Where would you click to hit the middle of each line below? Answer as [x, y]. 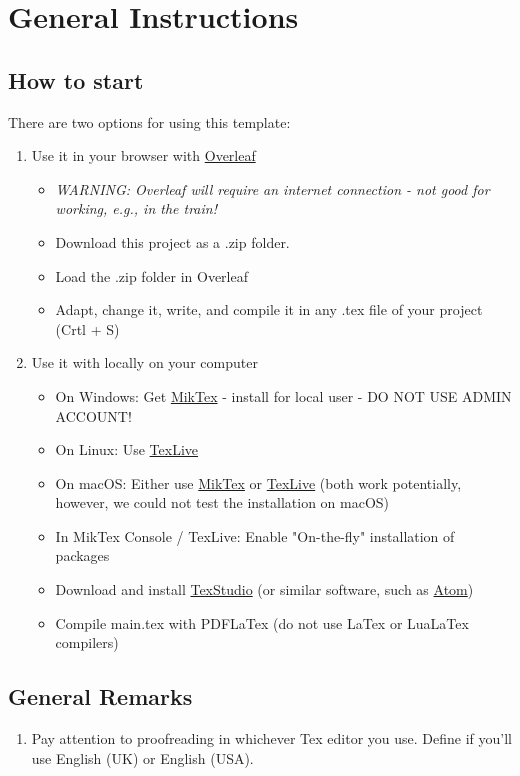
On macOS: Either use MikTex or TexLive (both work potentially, [258, 482]
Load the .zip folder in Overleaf [151, 275]
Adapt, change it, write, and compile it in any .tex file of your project [269, 309]
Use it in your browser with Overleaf [143, 155]
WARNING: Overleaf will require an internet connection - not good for [272, 188]
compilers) [87, 642]
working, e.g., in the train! [136, 208]
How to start [76, 79]
